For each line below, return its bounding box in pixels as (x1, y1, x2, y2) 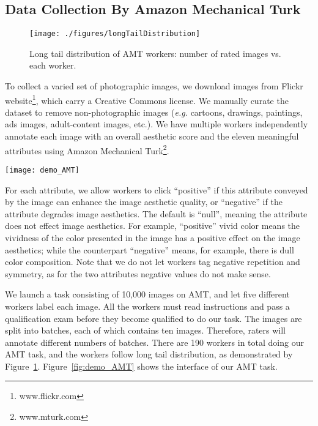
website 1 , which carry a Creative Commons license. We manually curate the (5, 92, 289, 106)
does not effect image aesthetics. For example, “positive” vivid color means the (5, 219, 300, 232)
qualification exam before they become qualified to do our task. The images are (5, 312, 302, 324)
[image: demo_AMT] (5, 165, 79, 174)
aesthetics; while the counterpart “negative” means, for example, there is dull (5, 243, 294, 256)
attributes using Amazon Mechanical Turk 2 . (5, 142, 169, 157)
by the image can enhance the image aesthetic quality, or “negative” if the (5, 195, 283, 208)
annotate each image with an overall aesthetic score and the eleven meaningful (5, 130, 299, 143)
